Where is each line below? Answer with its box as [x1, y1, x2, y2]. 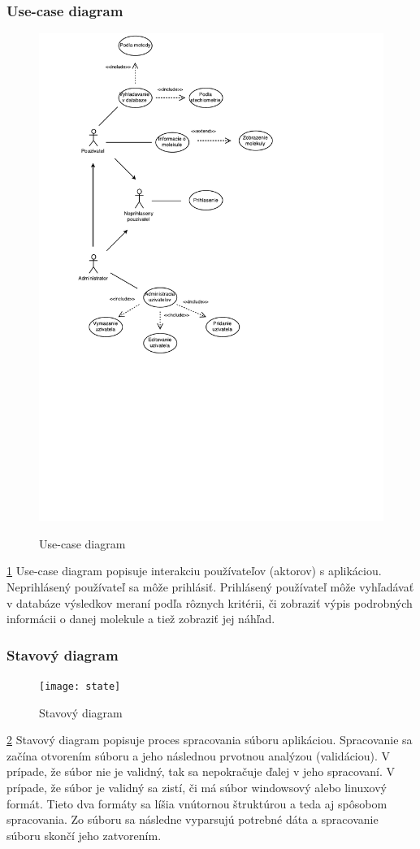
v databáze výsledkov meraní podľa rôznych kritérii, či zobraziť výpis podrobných [6, 594, 413, 611]
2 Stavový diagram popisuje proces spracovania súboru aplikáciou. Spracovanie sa [6, 731, 413, 748]
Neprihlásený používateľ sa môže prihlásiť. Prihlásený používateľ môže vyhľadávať [6, 578, 414, 595]
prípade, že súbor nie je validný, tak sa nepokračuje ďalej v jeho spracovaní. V [6, 763, 395, 780]
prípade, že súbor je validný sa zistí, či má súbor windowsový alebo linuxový [6, 778, 387, 795]
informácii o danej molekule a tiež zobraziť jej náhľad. [6, 610, 275, 627]
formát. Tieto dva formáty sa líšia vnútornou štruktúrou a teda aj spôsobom [6, 795, 388, 812]
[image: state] [39, 680, 121, 692]
